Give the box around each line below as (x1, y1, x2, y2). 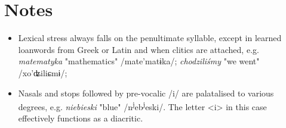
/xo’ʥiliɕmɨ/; (18, 66, 67, 79)
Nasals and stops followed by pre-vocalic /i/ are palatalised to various (18, 86, 274, 99)
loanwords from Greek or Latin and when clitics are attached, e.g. (18, 43, 259, 55)
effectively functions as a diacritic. (18, 112, 143, 124)
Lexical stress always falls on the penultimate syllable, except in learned (18, 32, 282, 44)
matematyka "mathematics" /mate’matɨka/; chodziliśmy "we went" (18, 55, 260, 67)
